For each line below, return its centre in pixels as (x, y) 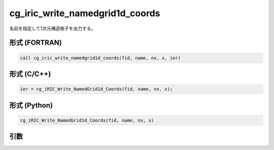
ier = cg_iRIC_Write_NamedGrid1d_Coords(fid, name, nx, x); (96, 89)
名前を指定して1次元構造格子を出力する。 (53, 28)
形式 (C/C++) (30, 74)
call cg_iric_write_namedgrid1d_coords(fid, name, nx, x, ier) (100, 58)
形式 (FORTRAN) (36, 43)
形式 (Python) (31, 105)
